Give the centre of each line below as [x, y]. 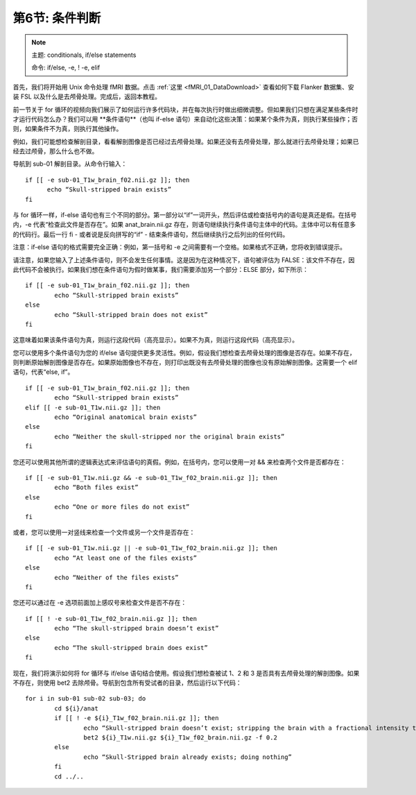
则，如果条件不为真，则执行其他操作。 [68, 129]
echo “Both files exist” [96, 488]
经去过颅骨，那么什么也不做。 [55, 151]
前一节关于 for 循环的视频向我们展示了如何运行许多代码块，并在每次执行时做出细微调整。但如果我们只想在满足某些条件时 [185, 109]
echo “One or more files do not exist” [122, 507]
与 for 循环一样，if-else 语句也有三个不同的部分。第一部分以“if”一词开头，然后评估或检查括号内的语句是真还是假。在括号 [185, 215]
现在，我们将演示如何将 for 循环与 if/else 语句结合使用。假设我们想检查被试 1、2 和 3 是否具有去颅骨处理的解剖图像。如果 [186, 673]
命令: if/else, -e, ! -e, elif [66, 68]
